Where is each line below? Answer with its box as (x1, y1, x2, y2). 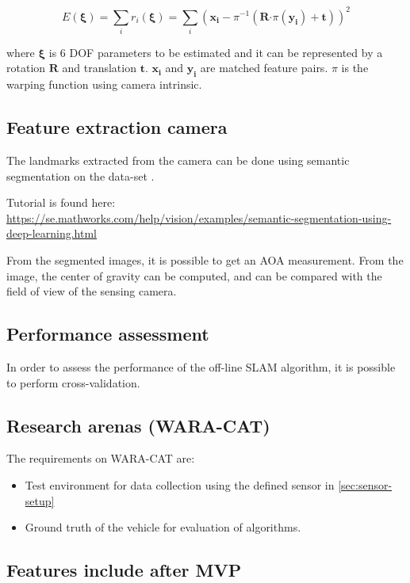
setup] (25, 492, 55, 509)
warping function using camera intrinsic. (6, 76, 202, 93)
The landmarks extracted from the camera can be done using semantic (6, 152, 350, 169)
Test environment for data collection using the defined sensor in (25, 476, 335, 493)
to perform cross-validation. (6, 374, 140, 391)
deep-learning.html (6, 225, 98, 242)
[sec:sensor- (338, 476, 393, 493)
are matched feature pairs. (200, 59, 328, 76)
